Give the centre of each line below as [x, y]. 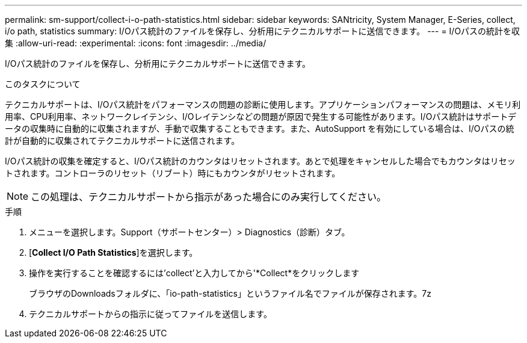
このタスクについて [43, 84]
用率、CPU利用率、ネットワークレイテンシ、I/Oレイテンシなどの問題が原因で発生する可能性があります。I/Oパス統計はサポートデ [261, 116]
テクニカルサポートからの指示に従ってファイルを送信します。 [150, 314]
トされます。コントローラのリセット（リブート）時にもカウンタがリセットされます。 [173, 173]
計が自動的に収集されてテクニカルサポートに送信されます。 [122, 141]
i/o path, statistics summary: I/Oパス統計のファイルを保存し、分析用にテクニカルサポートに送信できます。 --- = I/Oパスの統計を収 [263, 31]
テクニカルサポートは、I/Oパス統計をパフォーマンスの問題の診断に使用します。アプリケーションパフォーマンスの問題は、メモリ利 [263, 104]
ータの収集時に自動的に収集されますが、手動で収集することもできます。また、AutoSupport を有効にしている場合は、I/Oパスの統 [260, 128]
